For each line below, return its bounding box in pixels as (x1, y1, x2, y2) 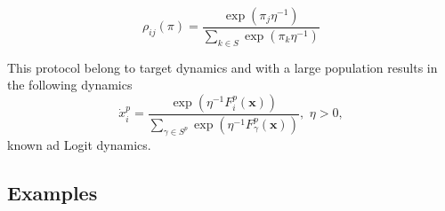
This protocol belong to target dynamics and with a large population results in (7, 58, 438, 76)
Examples (7, 178, 98, 206)
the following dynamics (7, 75, 133, 94)
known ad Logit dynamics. (7, 135, 151, 153)
